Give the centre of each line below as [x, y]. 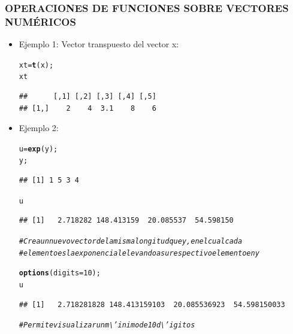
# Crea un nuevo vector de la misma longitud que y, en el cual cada [131, 241]
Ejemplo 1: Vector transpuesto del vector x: [99, 44]
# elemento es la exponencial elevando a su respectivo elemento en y [139, 253]
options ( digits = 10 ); [60, 273]
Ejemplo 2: [39, 128]
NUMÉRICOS [40, 21]
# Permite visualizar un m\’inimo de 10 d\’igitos [107, 325]
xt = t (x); [36, 65]
